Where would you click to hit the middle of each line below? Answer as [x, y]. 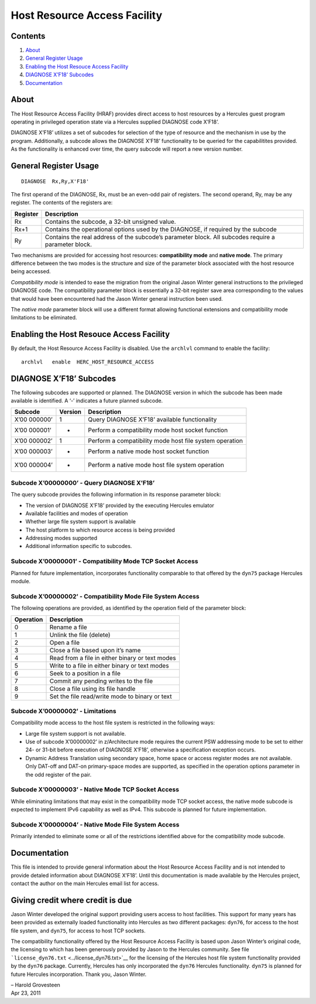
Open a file [65, 642]
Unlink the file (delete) [80, 635]
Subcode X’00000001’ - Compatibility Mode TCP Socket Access [104, 561]
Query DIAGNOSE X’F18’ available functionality [152, 420]
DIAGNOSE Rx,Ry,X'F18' [55, 181]
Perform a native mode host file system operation [156, 465]
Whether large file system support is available [80, 522]
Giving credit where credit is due [71, 900]
